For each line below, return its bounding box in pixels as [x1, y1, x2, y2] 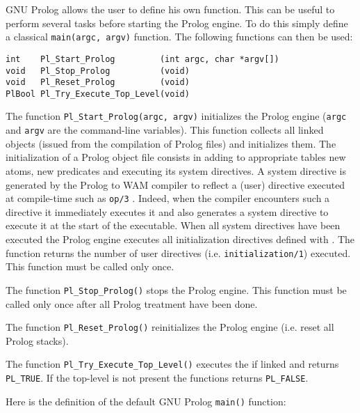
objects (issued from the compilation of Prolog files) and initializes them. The [6, 136, 336, 150]
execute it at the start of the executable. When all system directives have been [6, 218, 341, 233]
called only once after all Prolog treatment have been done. [6, 296, 258, 311]
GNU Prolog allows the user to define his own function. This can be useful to [6, 2, 335, 16]
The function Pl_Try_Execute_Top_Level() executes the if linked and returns [6, 357, 339, 371]
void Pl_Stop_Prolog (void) [6, 65, 190, 76]
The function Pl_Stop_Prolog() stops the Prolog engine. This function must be [6, 282, 347, 297]
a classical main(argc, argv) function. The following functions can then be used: [6, 29, 353, 44]
